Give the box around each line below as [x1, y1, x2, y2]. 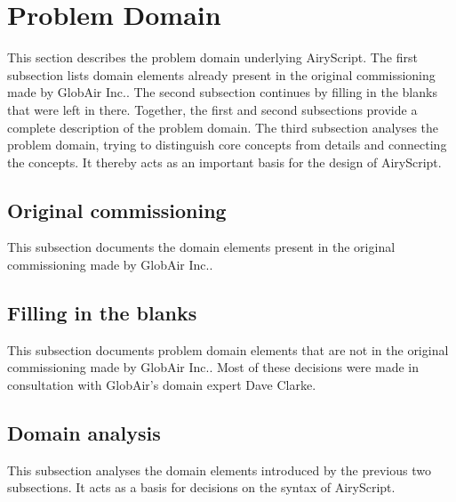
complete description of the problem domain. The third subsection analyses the [7, 117, 439, 136]
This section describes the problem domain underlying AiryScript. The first [7, 48, 418, 67]
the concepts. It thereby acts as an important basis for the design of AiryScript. [7, 152, 442, 171]
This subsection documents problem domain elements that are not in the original [7, 340, 449, 359]
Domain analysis [7, 419, 161, 447]
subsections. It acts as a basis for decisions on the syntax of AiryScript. [7, 478, 396, 497]
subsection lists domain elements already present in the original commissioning [7, 65, 436, 84]
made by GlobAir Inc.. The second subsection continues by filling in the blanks [7, 83, 437, 101]
